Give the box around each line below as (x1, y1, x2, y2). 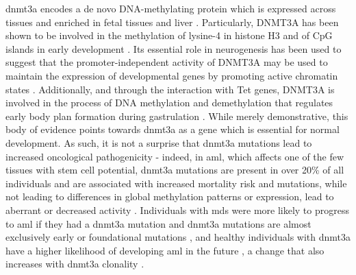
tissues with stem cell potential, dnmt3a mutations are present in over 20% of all (5, 163, 344, 177)
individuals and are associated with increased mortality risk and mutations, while (5, 176, 347, 190)
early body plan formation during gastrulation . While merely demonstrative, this (5, 108, 348, 123)
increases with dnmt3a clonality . (5, 256, 144, 271)
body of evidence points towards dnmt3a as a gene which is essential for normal (5, 122, 340, 136)
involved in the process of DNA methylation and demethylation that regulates (5, 95, 333, 110)
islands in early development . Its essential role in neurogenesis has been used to (5, 41, 342, 56)
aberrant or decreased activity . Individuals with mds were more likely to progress (5, 202, 349, 217)
